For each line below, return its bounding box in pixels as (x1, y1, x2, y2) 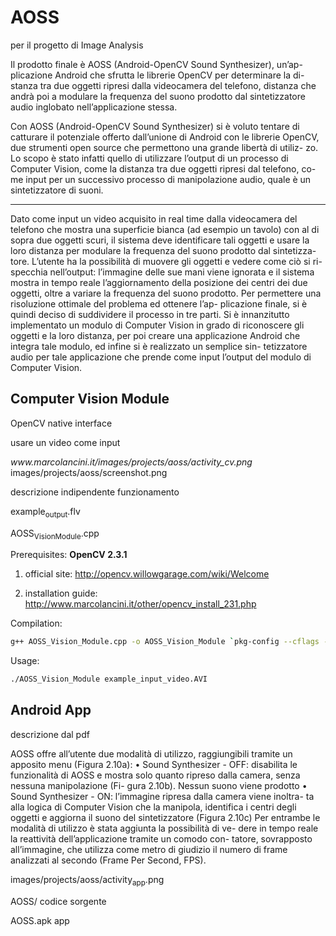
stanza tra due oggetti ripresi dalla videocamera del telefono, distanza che (10, 79, 317, 91)
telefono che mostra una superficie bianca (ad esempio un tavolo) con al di (10, 223, 320, 235)
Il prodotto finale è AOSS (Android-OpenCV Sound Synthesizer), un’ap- (10, 58, 303, 70)
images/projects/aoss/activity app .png (10, 873, 165, 888)
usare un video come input (10, 436, 121, 448)
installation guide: (24, 587, 98, 600)
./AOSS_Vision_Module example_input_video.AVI (10, 674, 208, 685)
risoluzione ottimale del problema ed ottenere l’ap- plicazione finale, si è (10, 297, 308, 310)
